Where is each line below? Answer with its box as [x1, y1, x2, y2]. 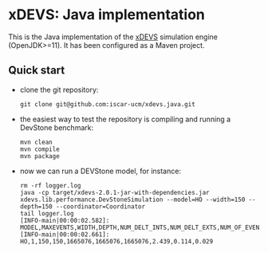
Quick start [8, 64, 65, 77]
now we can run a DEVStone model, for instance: [19, 166, 182, 176]
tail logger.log [19, 209, 74, 217]
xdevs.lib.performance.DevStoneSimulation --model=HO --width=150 [19, 196, 246, 204]
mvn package [19, 152, 60, 160]
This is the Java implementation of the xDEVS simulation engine [8, 32, 218, 42]
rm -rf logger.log [19, 181, 81, 189]
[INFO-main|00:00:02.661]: [19, 230, 110, 239]
